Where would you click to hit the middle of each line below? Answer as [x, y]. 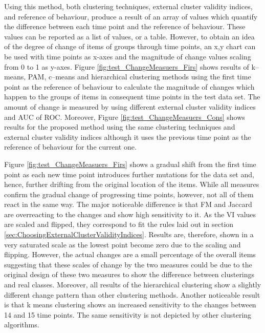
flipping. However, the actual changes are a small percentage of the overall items [130, 254]
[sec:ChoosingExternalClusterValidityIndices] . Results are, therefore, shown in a [129, 234]
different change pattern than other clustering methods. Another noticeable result [132, 294]
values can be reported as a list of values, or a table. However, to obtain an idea [129, 36]
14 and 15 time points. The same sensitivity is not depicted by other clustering [128, 314]
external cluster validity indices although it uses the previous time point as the [128, 137]
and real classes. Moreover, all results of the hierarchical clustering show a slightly [133, 285]
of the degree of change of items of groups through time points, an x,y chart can [130, 46]
